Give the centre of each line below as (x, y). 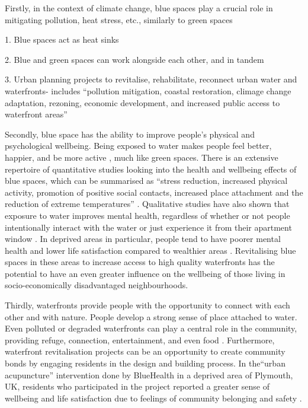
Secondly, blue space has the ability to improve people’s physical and (130, 134)
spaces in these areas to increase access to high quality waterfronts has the (140, 262)
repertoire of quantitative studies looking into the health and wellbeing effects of (151, 169)
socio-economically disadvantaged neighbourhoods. (97, 285)
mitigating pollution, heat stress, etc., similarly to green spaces (119, 19)
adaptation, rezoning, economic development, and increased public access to (142, 102)
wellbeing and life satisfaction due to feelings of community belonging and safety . (153, 398)
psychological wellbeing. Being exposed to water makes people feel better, (138, 146)
